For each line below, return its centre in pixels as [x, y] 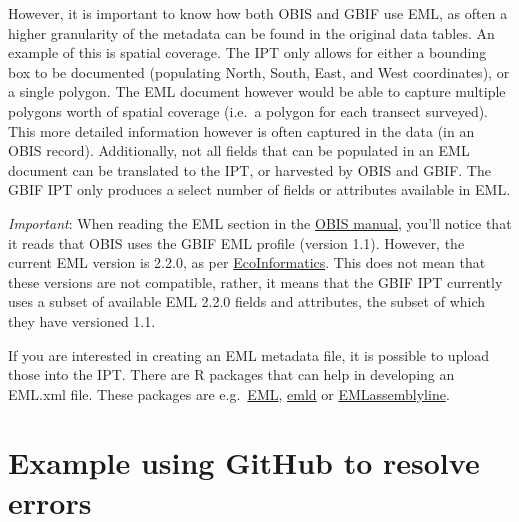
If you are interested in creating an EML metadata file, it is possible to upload [249, 354]
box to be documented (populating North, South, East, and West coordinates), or [259, 71]
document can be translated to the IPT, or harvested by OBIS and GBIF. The [249, 169]
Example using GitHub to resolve [244, 462]
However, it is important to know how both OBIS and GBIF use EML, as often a [258, 13]
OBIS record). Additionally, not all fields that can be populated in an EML [239, 150]
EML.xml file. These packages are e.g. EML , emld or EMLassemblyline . [229, 393]
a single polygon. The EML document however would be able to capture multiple [257, 91]
